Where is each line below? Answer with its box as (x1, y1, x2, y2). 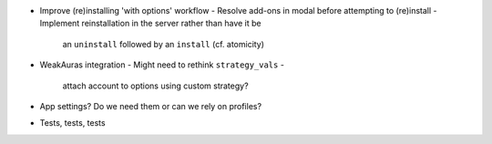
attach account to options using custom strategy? (62, 80, 250, 91)
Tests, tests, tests (39, 118, 106, 129)
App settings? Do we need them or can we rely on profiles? (39, 100, 262, 111)
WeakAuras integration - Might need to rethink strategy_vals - (39, 59, 284, 70)
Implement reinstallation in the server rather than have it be (39, 18, 261, 29)
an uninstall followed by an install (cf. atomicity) (62, 38, 264, 49)
